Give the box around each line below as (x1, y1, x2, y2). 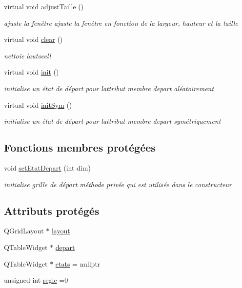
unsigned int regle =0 (4, 275, 68, 285)
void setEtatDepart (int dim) (4, 162, 91, 173)
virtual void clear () (4, 34, 63, 44)
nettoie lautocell (4, 50, 51, 60)
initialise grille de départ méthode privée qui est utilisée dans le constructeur (4, 179, 232, 189)
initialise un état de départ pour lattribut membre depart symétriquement (4, 116, 221, 126)
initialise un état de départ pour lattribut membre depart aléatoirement (4, 83, 214, 93)
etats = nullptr (55, 258, 101, 269)
